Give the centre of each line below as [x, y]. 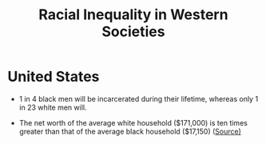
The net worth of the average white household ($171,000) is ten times [133, 122]
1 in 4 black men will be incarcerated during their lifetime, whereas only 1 [139, 98]
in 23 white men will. [53, 107]
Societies [133, 32]
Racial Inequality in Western [133, 15]
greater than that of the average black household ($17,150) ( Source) [130, 131]
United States [54, 77]
